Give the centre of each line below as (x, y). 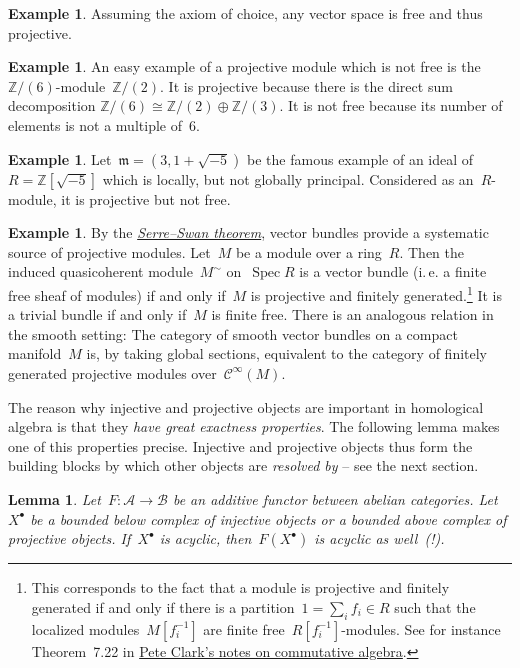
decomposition (52, 105)
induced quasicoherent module (100, 271)
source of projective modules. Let (109, 251)
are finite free (244, 628)
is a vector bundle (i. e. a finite (393, 271)
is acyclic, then (205, 538)
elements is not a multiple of (95, 124)
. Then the (432, 251)
